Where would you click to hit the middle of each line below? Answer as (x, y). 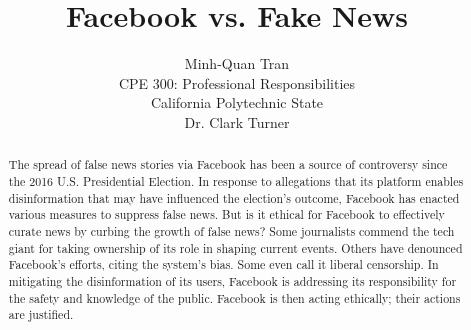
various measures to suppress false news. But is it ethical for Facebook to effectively (226, 214)
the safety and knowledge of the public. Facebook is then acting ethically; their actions (234, 297)
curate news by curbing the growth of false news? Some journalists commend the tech (231, 230)
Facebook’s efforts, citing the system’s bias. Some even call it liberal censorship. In (223, 264)
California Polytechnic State (237, 102)
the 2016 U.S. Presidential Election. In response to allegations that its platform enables (236, 180)
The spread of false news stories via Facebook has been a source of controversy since (228, 164)
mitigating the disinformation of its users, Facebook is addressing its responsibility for (232, 280)
